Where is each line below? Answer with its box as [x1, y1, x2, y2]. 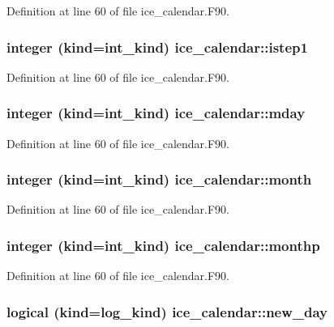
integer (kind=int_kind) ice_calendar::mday [6, 103, 306, 123]
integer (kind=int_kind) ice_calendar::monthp [6, 235, 320, 255]
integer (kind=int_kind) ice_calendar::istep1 [6, 36, 308, 57]
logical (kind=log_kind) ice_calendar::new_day [6, 301, 328, 321]
